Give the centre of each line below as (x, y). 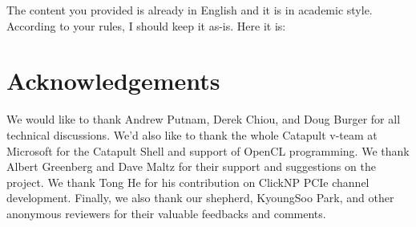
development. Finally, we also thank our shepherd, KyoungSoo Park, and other (200, 198)
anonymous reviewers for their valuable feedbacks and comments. (166, 213)
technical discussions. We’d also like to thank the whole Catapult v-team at (192, 134)
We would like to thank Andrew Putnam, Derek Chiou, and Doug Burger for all (204, 119)
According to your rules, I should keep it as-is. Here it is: (146, 25)
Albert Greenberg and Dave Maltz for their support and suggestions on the (191, 166)
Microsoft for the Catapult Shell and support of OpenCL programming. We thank (208, 150)
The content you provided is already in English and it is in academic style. (190, 10)
